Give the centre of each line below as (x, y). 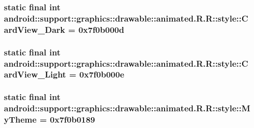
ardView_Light (35, 74)
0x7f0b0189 (72, 119)
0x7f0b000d (101, 29)
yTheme (20, 119)
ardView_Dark (35, 29)
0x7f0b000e (102, 74)
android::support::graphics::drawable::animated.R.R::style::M (127, 108)
